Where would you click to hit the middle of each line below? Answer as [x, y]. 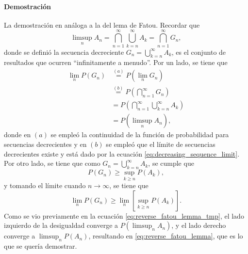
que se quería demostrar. [41, 246]
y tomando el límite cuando [45, 185]
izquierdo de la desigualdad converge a [61, 225]
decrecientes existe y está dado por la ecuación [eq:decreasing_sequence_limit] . [122, 153]
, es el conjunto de [199, 52]
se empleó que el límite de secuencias [161, 144]
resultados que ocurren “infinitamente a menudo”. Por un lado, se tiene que [116, 62]
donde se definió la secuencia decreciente [64, 52]
